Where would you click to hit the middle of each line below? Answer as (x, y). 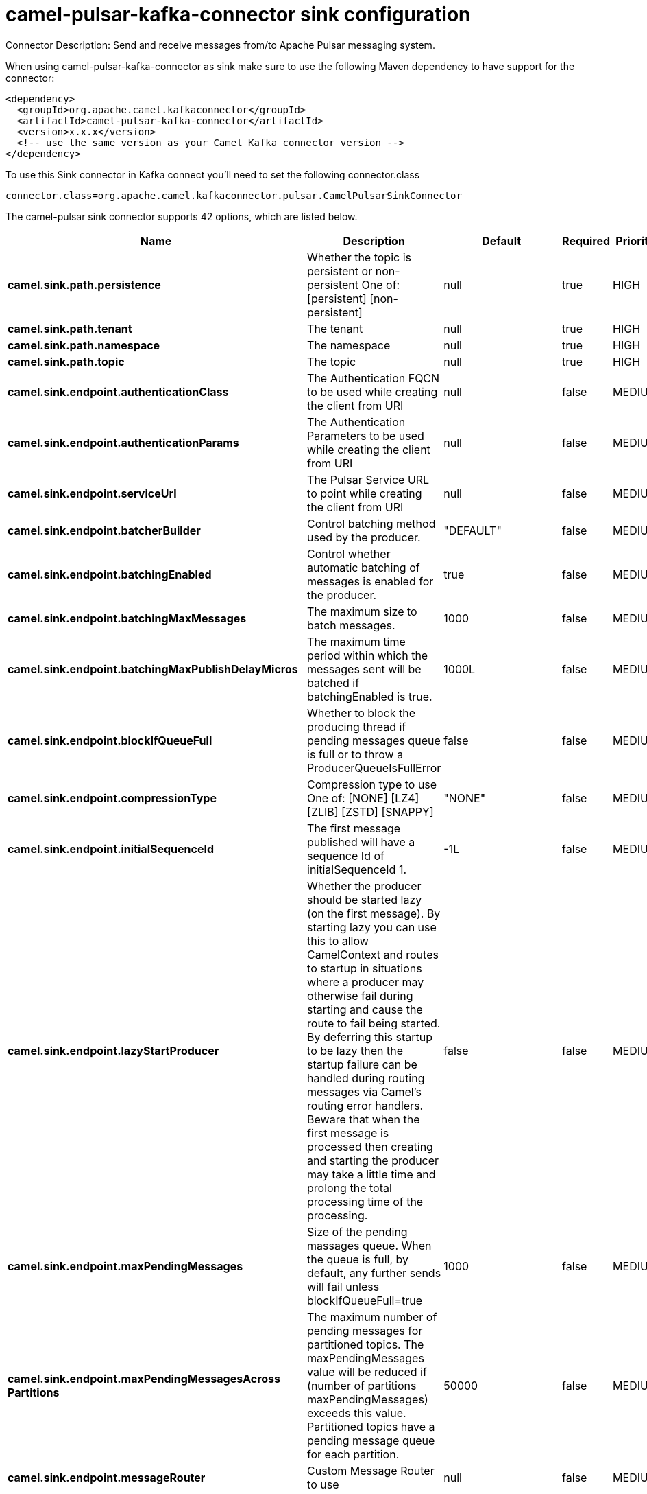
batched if (333, 682)
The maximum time (356, 641)
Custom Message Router (371, 1470)
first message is (348, 1133)
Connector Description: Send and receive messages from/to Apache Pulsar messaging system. (220, 45)
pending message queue (371, 1440)
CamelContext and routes (373, 954)
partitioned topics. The (366, 1344)
